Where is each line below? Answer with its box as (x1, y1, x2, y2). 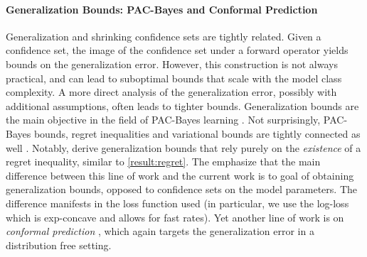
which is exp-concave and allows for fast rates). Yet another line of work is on (6, 209, 344, 224)
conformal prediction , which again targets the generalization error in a (6, 224, 314, 239)
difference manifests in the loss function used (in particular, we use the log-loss (6, 195, 349, 210)
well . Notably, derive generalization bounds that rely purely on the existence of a (6, 140, 361, 155)
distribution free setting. (6, 237, 112, 252)
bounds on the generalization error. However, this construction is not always (6, 56, 338, 71)
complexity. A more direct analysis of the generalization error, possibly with (6, 84, 337, 99)
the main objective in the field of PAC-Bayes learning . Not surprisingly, (6, 112, 321, 127)
